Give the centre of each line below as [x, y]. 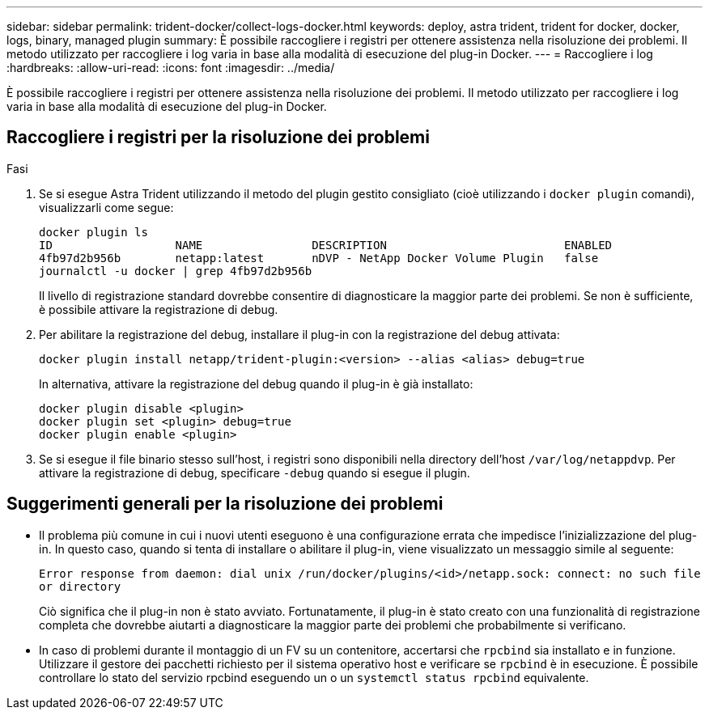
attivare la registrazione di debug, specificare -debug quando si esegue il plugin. [255, 472]
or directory [80, 586]
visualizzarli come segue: [106, 207]
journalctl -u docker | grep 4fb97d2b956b [176, 271]
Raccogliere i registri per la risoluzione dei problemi [218, 138]
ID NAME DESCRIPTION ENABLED [326, 245]
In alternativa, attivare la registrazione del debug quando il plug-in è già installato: [256, 383]
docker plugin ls [93, 232]
